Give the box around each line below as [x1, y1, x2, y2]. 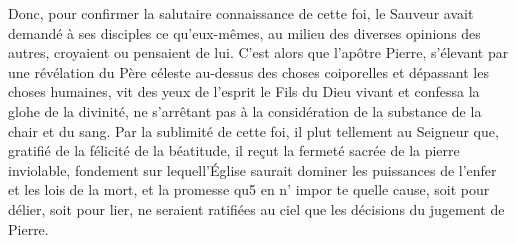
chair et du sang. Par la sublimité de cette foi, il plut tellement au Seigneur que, [8, 120, 499, 141]
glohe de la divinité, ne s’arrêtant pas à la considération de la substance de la [8, 100, 482, 121]
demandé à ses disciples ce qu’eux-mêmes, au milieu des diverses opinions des [8, 22, 481, 43]
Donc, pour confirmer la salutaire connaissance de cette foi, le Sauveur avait [8, 3, 474, 23]
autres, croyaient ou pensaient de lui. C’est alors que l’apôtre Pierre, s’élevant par [8, 42, 509, 63]
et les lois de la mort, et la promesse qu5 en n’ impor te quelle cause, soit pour [8, 179, 490, 200]
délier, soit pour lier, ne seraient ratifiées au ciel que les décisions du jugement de [8, 198, 505, 219]
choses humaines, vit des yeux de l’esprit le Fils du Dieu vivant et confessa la [8, 81, 480, 102]
